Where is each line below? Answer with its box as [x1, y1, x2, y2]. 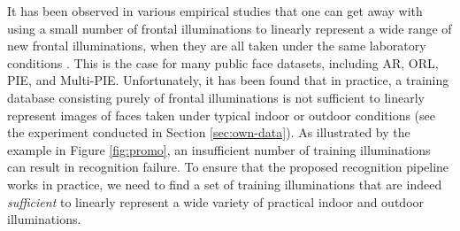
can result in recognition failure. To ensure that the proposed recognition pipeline [7, 158, 449, 176]
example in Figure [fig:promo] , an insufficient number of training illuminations [7, 140, 431, 158]
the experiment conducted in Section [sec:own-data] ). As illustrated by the [7, 123, 410, 142]
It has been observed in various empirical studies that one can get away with [7, 2, 423, 19]
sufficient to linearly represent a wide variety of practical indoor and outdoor [7, 192, 425, 211]
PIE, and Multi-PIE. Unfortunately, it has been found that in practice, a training [7, 71, 449, 89]
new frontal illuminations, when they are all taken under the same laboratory [7, 36, 426, 55]
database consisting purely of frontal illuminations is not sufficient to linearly [7, 88, 425, 106]
